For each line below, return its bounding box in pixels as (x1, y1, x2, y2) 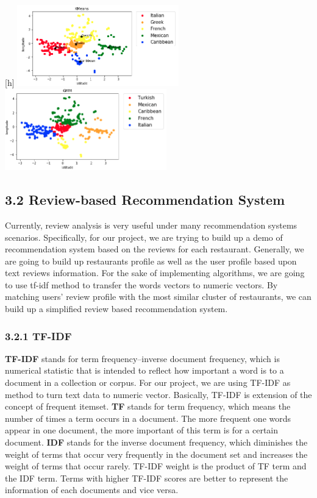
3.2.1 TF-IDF (5, 328, 72, 343)
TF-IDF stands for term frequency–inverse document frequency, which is (5, 352, 280, 365)
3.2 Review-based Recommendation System (5, 190, 285, 209)
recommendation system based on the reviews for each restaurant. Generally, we (5, 243, 304, 255)
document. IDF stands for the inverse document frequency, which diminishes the (5, 436, 308, 449)
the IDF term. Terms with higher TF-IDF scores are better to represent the (5, 471, 288, 484)
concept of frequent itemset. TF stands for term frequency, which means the (5, 400, 291, 413)
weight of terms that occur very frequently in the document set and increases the (5, 447, 308, 460)
